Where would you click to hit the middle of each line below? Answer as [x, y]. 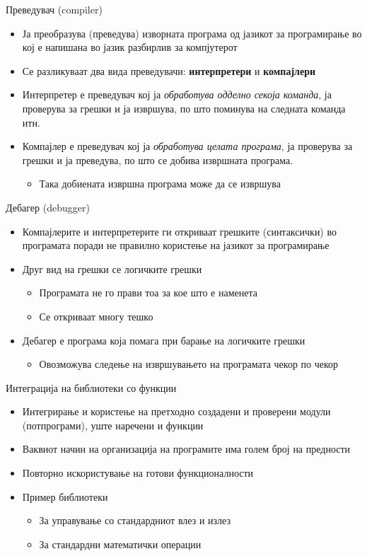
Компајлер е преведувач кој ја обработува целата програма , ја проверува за [187, 146]
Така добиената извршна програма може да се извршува [160, 184]
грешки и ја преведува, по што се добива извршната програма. [158, 160]
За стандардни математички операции [120, 544]
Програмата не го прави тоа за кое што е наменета [148, 293]
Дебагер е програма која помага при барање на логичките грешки [164, 340]
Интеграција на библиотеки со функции [91, 387]
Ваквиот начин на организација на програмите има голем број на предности [186, 449]
